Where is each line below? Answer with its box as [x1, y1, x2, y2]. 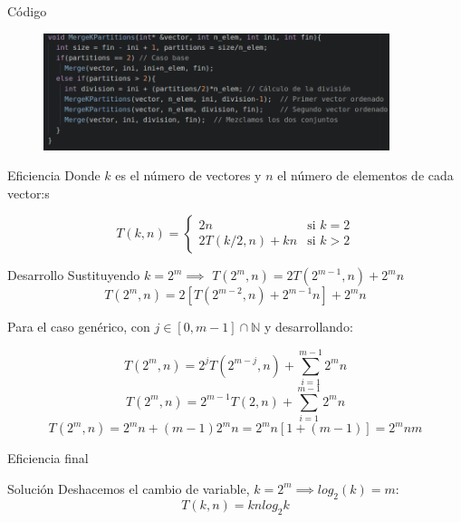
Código [7, 2, 47, 20]
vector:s [7, 183, 50, 202]
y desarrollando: [264, 317, 353, 336]
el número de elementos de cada [277, 166, 454, 185]
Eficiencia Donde [7, 166, 101, 185]
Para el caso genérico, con [7, 317, 150, 336]
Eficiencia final [7, 449, 89, 468]
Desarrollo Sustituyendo [7, 266, 140, 285]
